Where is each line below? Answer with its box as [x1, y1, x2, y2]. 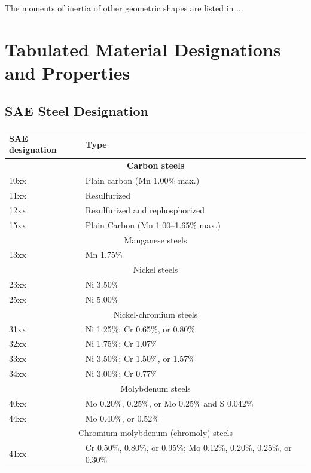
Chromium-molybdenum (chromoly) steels [78, 426, 233, 439]
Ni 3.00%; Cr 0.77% [85, 367, 158, 380]
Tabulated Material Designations [5, 36, 281, 61]
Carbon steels [126, 159, 185, 172]
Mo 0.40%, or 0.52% [85, 411, 160, 424]
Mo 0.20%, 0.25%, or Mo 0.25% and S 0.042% [85, 396, 254, 409]
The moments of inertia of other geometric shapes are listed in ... [5, 2, 243, 14]
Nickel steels [133, 263, 178, 276]
